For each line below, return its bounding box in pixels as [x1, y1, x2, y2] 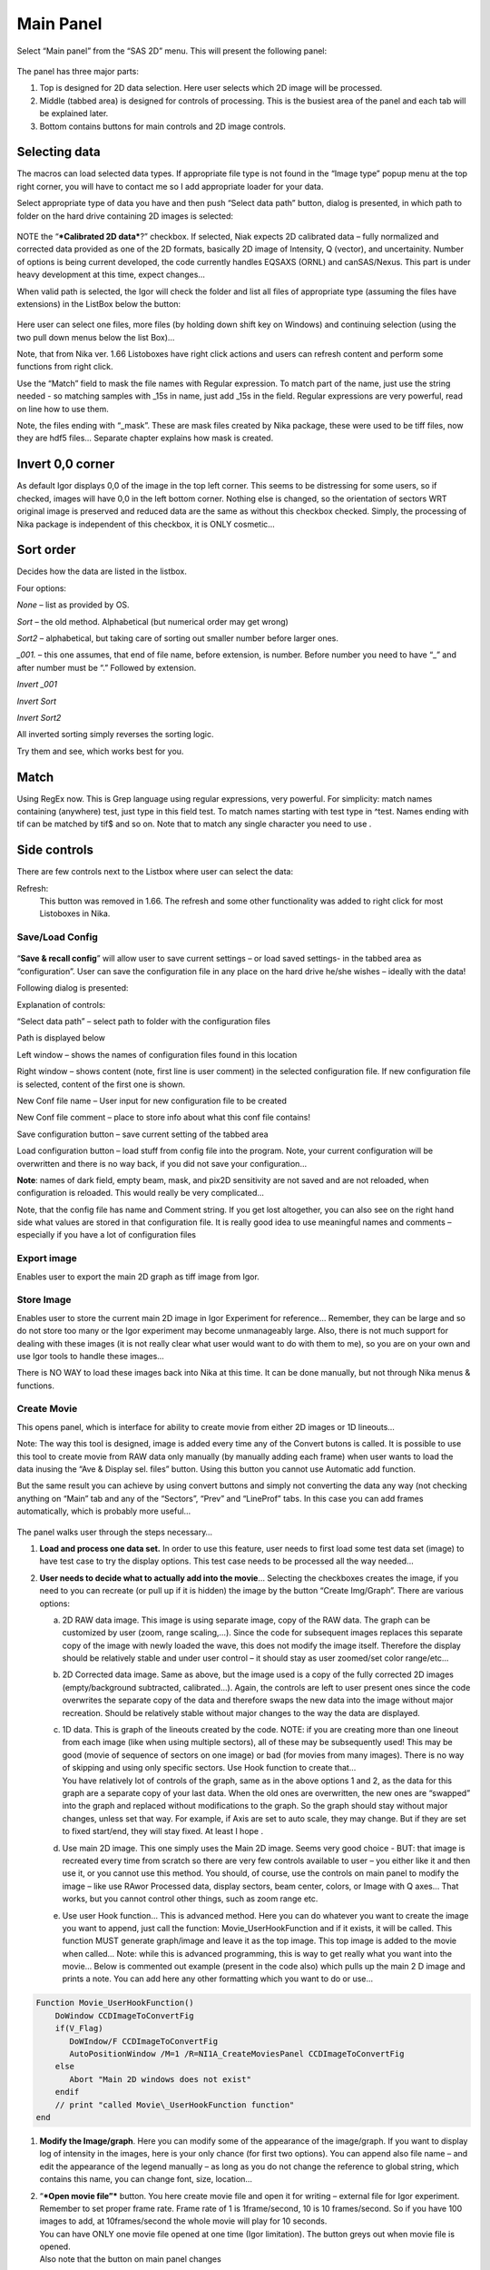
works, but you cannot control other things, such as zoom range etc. [62, 1893, 318, 1904]
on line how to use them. [16, 403, 109, 414]
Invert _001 [16, 679, 58, 690]
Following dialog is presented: [16, 982, 129, 993]
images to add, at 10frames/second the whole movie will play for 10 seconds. [39, 2216, 328, 2226]
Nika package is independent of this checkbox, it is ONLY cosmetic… [16, 518, 276, 529]
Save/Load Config [16, 931, 99, 943]
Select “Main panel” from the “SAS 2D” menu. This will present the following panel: [16, 45, 328, 56]
